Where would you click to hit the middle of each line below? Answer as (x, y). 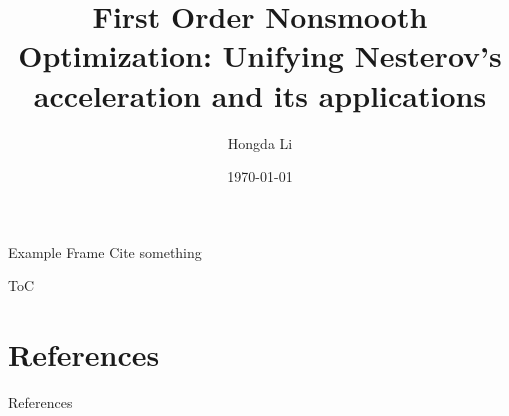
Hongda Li (260, 142)
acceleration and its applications (260, 94)
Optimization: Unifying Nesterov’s (260, 55)
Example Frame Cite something (105, 251)
